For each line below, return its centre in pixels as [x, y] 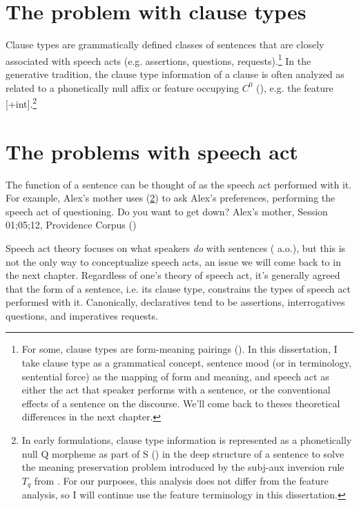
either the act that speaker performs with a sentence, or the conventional [176, 390]
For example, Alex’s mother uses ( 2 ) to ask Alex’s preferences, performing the [171, 198]
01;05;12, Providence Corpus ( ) [71, 225]
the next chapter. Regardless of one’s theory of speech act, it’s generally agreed [173, 275]
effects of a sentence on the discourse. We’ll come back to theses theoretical [181, 403]
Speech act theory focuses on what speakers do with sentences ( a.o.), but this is [176, 247]
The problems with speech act [152, 151]
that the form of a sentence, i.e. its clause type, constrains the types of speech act [178, 288]
